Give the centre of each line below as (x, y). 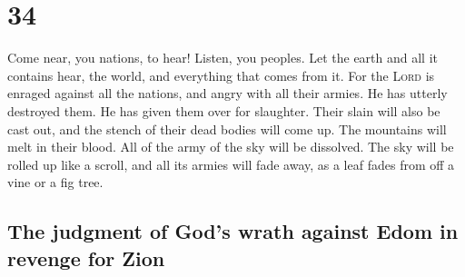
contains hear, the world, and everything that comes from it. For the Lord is (221, 75)
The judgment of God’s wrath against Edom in (233, 231)
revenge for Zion (86, 257)
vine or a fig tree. (55, 182)
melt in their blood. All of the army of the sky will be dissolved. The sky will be (231, 147)
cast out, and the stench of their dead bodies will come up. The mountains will (227, 129)
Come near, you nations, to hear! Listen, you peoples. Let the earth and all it (223, 58)
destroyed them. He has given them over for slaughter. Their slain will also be (224, 110)
